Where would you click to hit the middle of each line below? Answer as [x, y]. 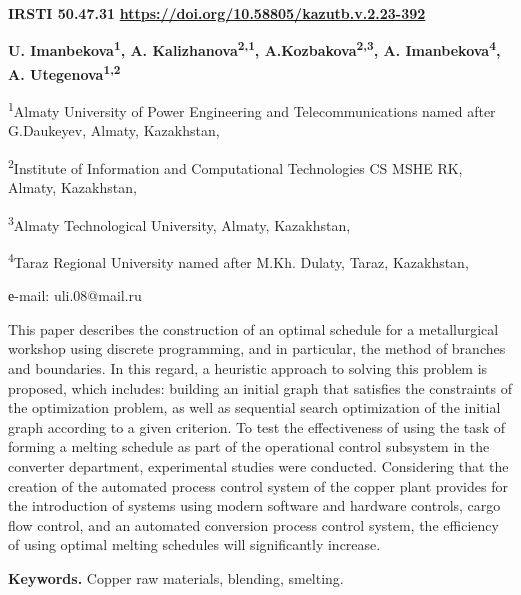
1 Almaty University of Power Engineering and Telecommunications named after [252, 109]
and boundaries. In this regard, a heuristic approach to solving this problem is [248, 368]
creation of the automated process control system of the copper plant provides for [258, 485]
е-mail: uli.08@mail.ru [75, 295]
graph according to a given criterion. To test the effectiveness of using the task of [257, 426]
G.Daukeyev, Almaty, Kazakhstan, [114, 130]
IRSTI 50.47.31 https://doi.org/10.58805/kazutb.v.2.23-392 [217, 13]
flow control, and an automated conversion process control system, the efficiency [253, 524]
